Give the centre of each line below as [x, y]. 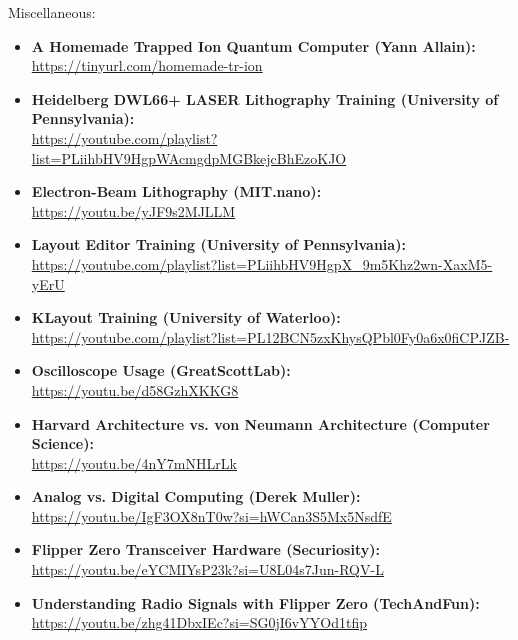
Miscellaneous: [52, 12]
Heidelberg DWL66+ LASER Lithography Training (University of [265, 98]
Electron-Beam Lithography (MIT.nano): [176, 191]
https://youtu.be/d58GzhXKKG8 [135, 389]
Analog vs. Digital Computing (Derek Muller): [196, 496]
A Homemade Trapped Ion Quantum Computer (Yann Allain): [253, 45]
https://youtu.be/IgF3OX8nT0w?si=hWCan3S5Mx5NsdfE [211, 515]
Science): [62, 443]
